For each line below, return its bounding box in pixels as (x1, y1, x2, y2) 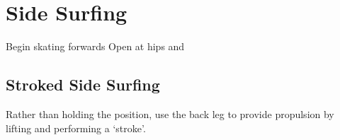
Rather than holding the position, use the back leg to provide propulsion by (6, 106, 334, 121)
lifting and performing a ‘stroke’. (6, 120, 146, 135)
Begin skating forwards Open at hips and (6, 39, 185, 54)
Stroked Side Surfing (6, 74, 160, 95)
